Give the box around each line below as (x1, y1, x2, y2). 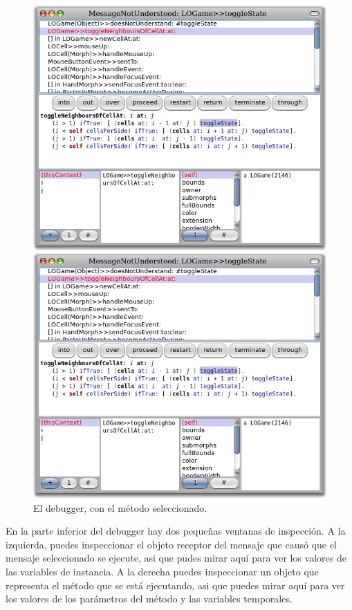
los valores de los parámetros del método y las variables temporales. (6, 591, 293, 606)
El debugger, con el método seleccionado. (33, 500, 207, 515)
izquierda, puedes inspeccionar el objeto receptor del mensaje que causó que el (6, 537, 337, 551)
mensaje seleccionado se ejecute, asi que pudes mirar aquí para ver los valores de (6, 551, 346, 565)
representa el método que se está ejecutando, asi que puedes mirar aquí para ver (6, 577, 345, 592)
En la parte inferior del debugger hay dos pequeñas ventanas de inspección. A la (6, 524, 346, 538)
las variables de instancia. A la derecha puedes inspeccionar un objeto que (6, 564, 319, 578)
